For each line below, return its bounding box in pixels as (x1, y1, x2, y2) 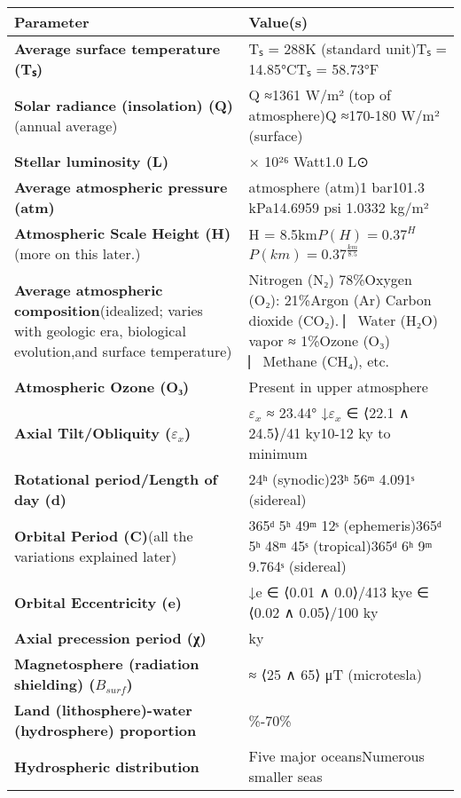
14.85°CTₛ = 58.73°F (248, 59, 379, 79)
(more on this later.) (14, 243, 141, 264)
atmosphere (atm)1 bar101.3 (248, 177, 425, 197)
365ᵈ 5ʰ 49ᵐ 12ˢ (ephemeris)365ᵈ (248, 515, 442, 535)
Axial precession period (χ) (14, 628, 207, 648)
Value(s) (248, 12, 309, 32)
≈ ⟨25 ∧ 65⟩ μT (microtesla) (248, 663, 422, 684)
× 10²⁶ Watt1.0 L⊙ (248, 151, 369, 171)
